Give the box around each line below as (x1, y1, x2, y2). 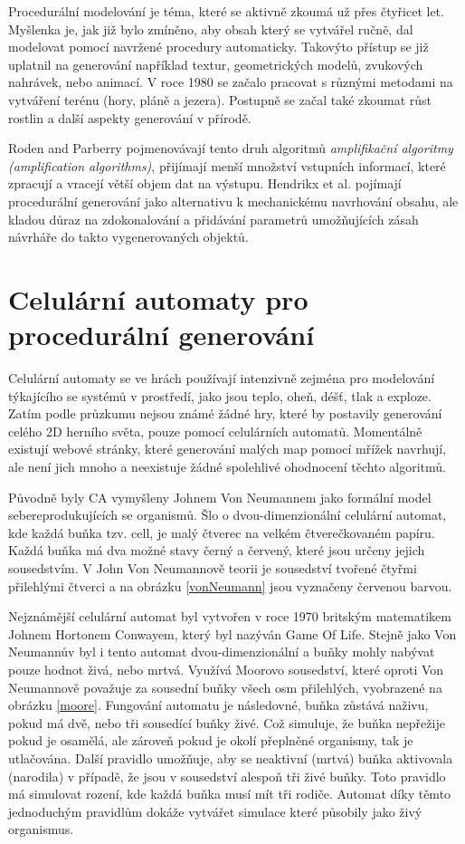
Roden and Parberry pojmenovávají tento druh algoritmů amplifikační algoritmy (8, 139, 453, 158)
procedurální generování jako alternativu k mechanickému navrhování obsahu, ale (8, 191, 459, 210)
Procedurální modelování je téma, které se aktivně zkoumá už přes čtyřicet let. (8, 2, 444, 20)
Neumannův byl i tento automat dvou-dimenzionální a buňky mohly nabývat (8, 642, 435, 661)
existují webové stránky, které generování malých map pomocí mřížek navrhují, (8, 439, 447, 458)
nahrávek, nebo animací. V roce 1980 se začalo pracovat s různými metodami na (8, 72, 453, 91)
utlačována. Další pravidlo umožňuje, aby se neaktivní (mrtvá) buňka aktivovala (8, 748, 453, 767)
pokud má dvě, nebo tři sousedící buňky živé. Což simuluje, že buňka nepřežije (8, 713, 445, 732)
